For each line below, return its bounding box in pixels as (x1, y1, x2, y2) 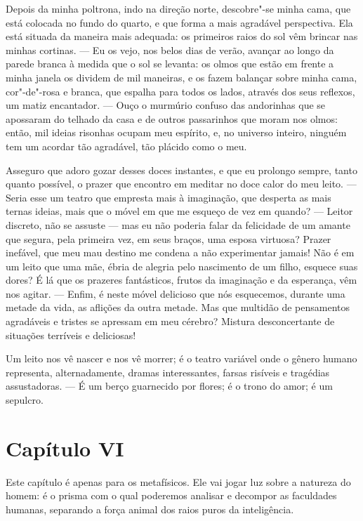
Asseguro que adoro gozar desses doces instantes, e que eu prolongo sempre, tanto (6, 162, 357, 177)
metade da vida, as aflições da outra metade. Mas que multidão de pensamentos (6, 300, 350, 315)
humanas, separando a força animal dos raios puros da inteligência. (6, 501, 294, 516)
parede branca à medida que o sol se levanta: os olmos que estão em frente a (6, 56, 334, 71)
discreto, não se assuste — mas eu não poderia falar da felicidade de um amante (6, 217, 350, 232)
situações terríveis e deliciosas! (6, 327, 136, 342)
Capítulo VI (6, 433, 124, 462)
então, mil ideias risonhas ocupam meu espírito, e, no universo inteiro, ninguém (6, 125, 347, 140)
